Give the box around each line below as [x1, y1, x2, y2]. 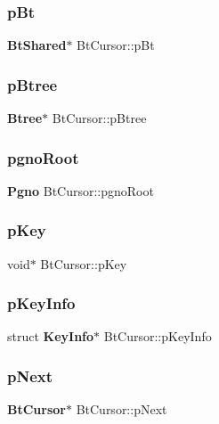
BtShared [7, 36, 67, 54]
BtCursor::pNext [76, 400, 167, 419]
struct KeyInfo [7, 327, 94, 346]
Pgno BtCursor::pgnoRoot [7, 181, 154, 200]
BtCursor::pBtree [52, 109, 147, 127]
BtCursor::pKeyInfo [103, 327, 212, 346]
